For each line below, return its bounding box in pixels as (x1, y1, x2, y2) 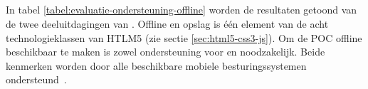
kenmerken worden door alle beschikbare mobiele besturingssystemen (6, 58, 307, 73)
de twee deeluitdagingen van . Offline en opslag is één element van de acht (6, 16, 329, 31)
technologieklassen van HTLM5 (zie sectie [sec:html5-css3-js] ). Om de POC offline (6, 30, 362, 45)
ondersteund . (6, 72, 67, 87)
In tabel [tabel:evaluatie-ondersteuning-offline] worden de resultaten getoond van (6, 2, 357, 17)
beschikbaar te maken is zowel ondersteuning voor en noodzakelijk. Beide (6, 44, 325, 59)
